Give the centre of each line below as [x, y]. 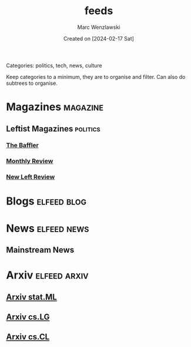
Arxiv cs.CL [28, 337]
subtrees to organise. [32, 83]
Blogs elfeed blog [46, 201]
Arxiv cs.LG [28, 317]
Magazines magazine [55, 107]
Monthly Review [30, 161]
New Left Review [31, 177]
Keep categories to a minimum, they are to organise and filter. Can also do [96, 77]
